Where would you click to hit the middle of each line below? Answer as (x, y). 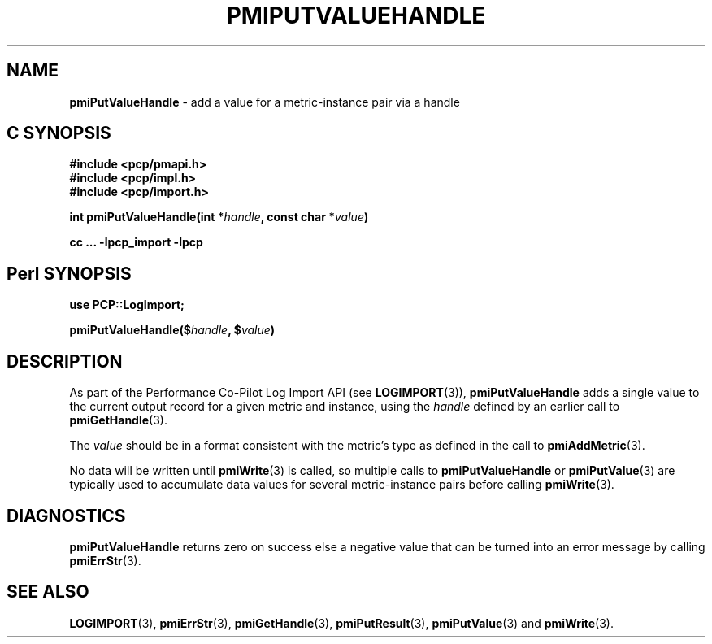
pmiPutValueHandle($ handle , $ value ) (172, 330)
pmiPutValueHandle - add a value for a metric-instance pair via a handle (265, 102)
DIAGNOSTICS (66, 516)
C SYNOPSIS (59, 133)
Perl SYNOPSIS (69, 273)
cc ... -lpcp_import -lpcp (136, 242)
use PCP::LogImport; (127, 305)
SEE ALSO (48, 592)
